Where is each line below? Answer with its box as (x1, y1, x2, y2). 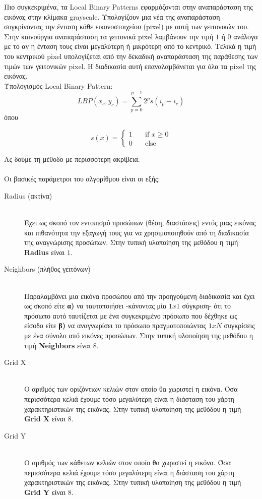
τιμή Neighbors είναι (24, 340, 91, 350)
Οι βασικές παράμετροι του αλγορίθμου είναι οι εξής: (4, 173, 160, 184)
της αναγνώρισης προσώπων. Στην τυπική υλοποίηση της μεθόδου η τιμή (24, 237, 238, 247)
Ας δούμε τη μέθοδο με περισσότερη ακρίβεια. (4, 154, 140, 164)
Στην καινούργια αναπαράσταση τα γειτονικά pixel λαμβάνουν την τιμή (4, 31, 214, 41)
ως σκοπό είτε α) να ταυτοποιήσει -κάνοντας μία (24, 300, 167, 311)
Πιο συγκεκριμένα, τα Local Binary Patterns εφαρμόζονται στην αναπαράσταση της (4, 2, 253, 12)
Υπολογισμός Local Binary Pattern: (4, 80, 113, 91)
